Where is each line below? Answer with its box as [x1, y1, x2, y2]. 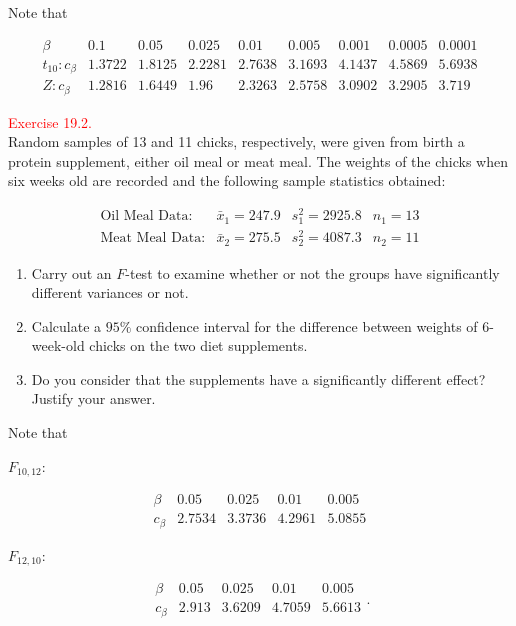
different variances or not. [31, 282, 189, 303]
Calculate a [31, 315, 102, 336]
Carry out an [31, 262, 112, 283]
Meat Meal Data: [100, 231, 206, 246]
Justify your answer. [31, 388, 156, 409]
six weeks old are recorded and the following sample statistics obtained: [8, 170, 446, 191]
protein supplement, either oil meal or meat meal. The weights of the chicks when [8, 150, 509, 171]
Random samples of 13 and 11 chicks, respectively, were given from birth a [8, 131, 465, 152]
